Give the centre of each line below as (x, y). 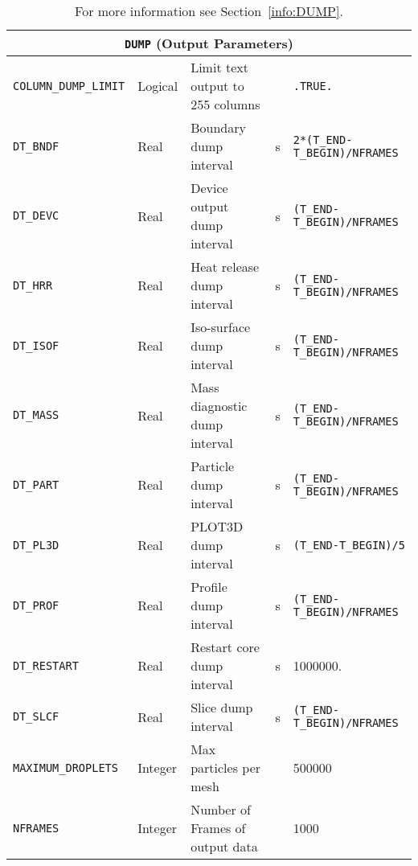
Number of (221, 809)
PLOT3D (217, 526)
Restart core (225, 647)
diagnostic (219, 406)
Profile (209, 587)
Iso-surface (221, 327)
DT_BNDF (36, 146)
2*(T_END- (323, 140)
